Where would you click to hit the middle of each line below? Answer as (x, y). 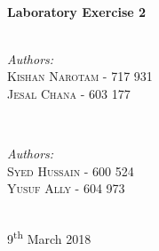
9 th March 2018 (49, 238)
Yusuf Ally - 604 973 (66, 188)
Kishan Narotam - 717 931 (80, 76)
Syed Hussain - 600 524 (71, 170)
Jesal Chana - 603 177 (69, 93)
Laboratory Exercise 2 (77, 11)
